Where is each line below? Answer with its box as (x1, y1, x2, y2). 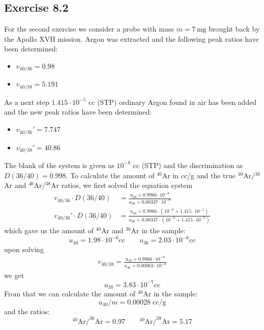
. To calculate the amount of (66, 170, 155, 180)
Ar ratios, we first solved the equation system (51, 180, 193, 190)
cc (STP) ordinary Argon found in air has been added (88, 96, 257, 107)
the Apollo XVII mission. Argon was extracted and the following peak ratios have (4, 33, 259, 44)
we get (4, 269, 24, 280)
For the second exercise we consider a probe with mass (4, 23, 174, 34)
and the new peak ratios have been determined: (4, 106, 152, 117)
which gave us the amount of (4, 225, 94, 236)
